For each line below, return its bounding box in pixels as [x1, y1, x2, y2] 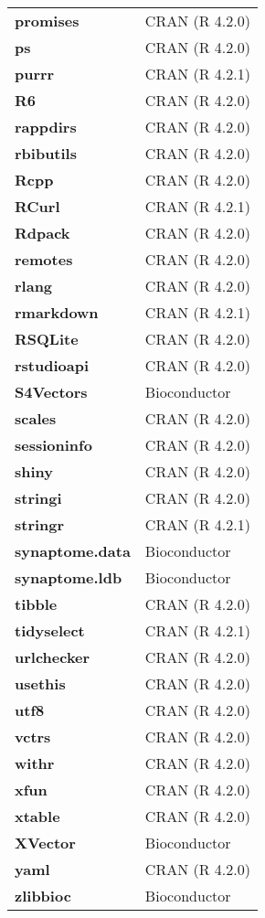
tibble [15, 593, 58, 614]
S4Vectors [15, 381, 88, 402]
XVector [15, 832, 76, 853]
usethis [15, 673, 66, 694]
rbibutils [15, 143, 77, 164]
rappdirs [15, 116, 77, 137]
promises [15, 10, 79, 31]
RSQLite [15, 328, 79, 349]
